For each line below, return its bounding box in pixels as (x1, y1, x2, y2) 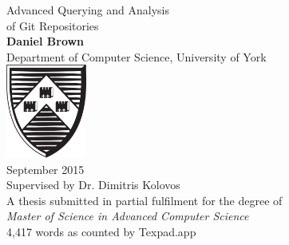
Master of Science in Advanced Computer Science (6, 207, 249, 224)
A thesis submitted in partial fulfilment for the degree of (6, 192, 283, 208)
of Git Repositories (6, 17, 99, 34)
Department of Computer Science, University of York (6, 48, 267, 65)
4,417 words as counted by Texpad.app (6, 223, 196, 239)
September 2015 (6, 160, 85, 177)
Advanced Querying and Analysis (6, 2, 169, 18)
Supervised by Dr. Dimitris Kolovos (6, 176, 180, 193)
